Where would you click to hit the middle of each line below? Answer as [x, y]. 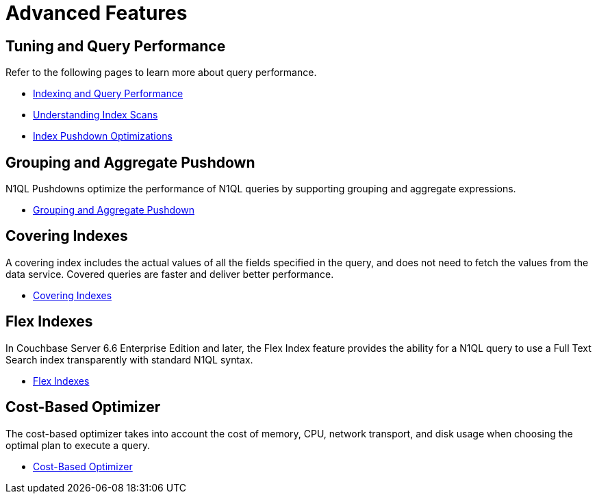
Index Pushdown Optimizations [103, 136]
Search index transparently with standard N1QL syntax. [129, 359]
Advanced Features [97, 13]
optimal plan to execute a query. [78, 445]
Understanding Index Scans [96, 115]
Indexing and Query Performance [108, 94]
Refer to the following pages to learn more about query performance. [161, 73]
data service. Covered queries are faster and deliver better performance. [170, 274]
